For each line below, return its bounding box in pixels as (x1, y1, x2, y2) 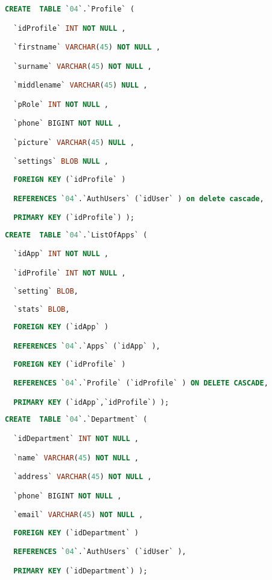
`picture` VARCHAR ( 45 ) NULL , (13, 138, 134, 147)
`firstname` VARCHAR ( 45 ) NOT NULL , (13, 43, 160, 52)
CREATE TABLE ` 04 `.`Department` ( (5, 415, 148, 424)
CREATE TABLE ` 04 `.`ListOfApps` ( (5, 230, 148, 239)
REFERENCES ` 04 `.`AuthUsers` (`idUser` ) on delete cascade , (13, 194, 264, 203)
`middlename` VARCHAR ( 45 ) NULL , (13, 81, 148, 90)
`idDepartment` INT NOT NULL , (13, 434, 139, 443)
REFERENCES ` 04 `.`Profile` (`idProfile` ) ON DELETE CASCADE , (13, 379, 268, 388)
